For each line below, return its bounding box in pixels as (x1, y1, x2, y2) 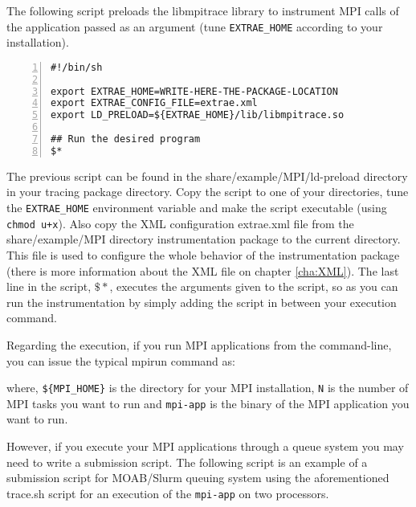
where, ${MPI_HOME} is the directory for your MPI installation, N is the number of (6, 379, 409, 396)
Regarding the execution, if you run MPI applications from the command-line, (6, 336, 392, 353)
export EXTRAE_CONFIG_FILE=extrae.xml (51, 97, 258, 109)
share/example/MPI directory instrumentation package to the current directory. (6, 231, 401, 247)
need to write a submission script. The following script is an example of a (6, 453, 368, 470)
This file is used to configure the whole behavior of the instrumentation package (6, 246, 400, 263)
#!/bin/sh (51, 61, 103, 73)
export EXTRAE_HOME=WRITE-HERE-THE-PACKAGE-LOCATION (51, 85, 338, 97)
